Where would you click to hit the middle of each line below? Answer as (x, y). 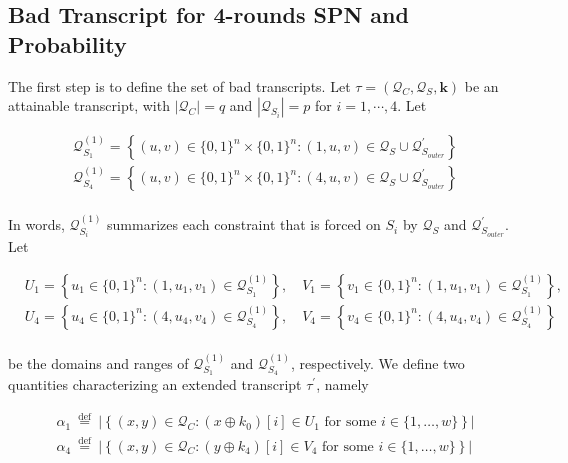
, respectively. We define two (377, 362)
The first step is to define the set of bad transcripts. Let (179, 85)
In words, (36, 224)
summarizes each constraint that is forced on (244, 224)
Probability (67, 43)
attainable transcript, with (89, 105)
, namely (342, 384)
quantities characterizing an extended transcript (155, 384)
